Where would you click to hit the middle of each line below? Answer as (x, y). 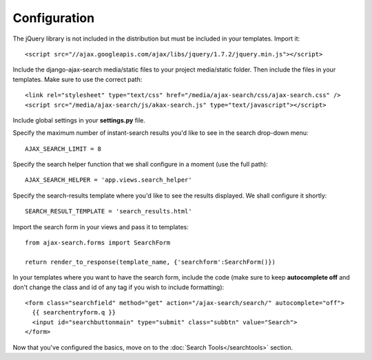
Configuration (54, 18)
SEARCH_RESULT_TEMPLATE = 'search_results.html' (108, 211)
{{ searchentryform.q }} (74, 313)
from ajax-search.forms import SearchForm (98, 243)
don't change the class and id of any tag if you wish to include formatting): (118, 287)
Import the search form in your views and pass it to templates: (101, 226)
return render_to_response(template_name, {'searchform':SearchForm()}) (150, 262)
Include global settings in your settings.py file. (79, 120)
